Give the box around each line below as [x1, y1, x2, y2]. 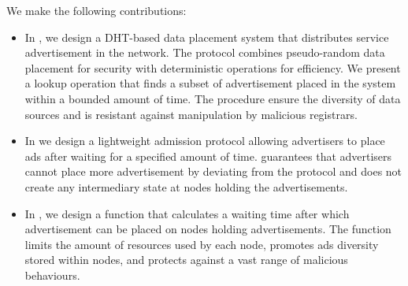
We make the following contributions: [6, 2, 187, 18]
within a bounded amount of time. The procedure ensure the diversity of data [24, 90, 401, 106]
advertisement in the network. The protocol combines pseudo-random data [24, 44, 385, 61]
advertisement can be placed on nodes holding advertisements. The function [24, 221, 391, 237]
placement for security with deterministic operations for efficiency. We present [24, 59, 401, 76]
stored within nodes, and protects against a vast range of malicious [24, 251, 348, 268]
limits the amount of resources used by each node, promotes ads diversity [24, 236, 379, 252]
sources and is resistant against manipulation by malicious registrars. [24, 106, 358, 122]
